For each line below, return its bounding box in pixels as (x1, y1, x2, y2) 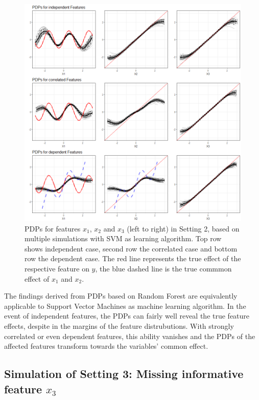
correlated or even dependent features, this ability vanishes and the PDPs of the (4, 330, 255, 341)
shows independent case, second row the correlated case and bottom (25, 243, 238, 254)
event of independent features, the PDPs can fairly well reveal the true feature (4, 310, 250, 321)
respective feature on (25, 263, 89, 273)
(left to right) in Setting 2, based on (127, 223, 240, 234)
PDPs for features (25, 223, 81, 234)
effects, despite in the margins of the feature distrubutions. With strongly (4, 320, 234, 331)
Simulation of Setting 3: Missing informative (4, 366, 244, 382)
